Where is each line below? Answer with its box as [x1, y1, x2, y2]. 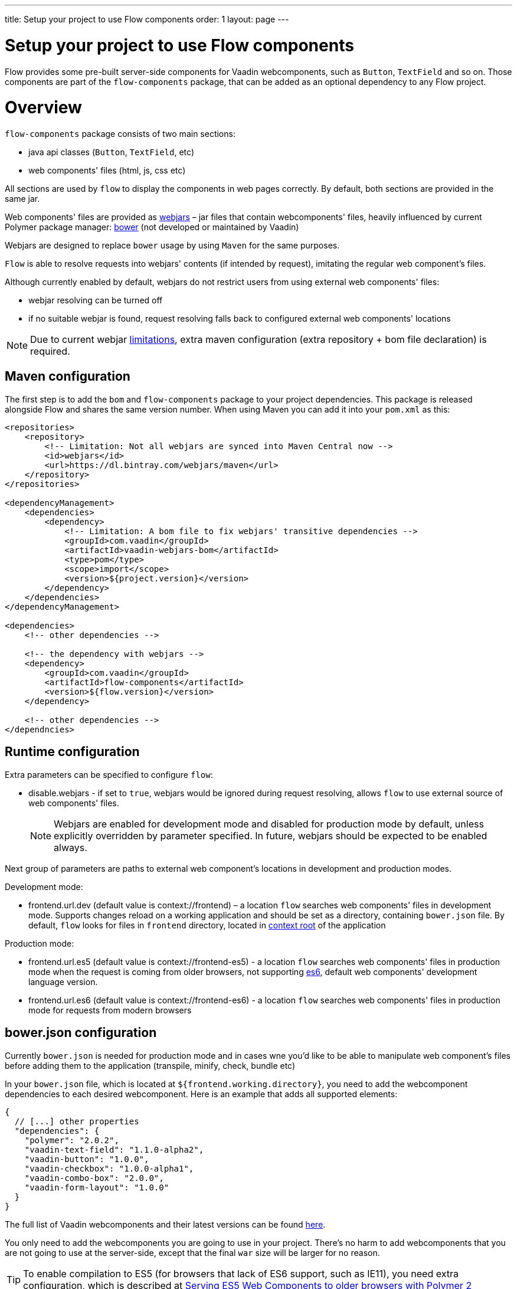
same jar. [5, 194, 40, 204]
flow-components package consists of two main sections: [5, 129, 235, 139]
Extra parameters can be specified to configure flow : [5, 769, 213, 780]
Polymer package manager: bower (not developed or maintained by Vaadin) [5, 222, 299, 232]
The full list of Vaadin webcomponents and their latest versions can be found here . [5, 1219, 326, 1229]
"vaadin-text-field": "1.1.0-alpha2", [24, 1144, 204, 1154]
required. [30, 345, 70, 357]
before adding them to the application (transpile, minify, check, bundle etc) [5, 1060, 296, 1071]
